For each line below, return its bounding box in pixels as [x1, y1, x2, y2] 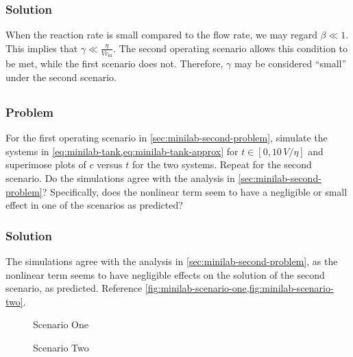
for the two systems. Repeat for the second [132, 157, 312, 172]
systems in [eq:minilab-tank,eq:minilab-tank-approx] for [5, 143, 239, 158]
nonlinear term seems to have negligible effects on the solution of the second [5, 267, 325, 281]
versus [97, 157, 123, 172]
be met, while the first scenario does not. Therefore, [5, 56, 223, 71]
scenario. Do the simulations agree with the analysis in [5, 170, 235, 185]
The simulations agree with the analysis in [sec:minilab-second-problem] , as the [5, 253, 338, 268]
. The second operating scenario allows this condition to [113, 41, 348, 55]
